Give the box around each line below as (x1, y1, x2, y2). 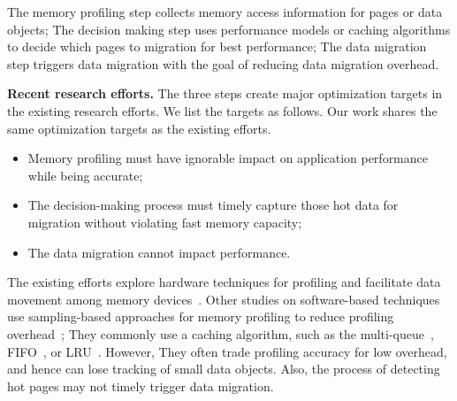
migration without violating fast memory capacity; (27, 212, 302, 231)
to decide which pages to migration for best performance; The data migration (7, 37, 427, 56)
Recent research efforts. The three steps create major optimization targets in (7, 84, 443, 103)
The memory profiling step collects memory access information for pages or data (7, 3, 443, 20)
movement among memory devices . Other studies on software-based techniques (7, 289, 440, 308)
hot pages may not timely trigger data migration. (7, 376, 274, 395)
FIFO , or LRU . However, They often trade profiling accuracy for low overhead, (7, 342, 447, 360)
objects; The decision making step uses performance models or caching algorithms (7, 19, 451, 38)
